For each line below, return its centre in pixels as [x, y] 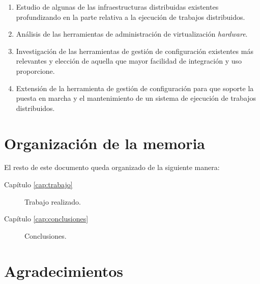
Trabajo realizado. [53, 201]
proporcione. [35, 70]
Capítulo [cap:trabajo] [38, 184]
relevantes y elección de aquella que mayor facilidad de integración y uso [129, 61]
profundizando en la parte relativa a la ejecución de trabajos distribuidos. [131, 17]
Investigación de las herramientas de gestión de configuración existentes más [135, 51]
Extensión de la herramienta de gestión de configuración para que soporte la [135, 88]
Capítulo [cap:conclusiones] [46, 219]
